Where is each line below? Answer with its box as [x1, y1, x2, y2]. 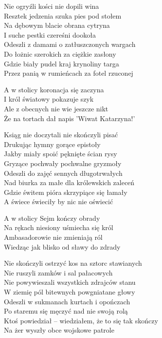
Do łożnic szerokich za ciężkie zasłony [4, 48, 116, 59]
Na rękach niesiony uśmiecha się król [4, 222, 113, 232]
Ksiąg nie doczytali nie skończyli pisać [4, 129, 118, 140]
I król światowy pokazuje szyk [4, 94, 94, 104]
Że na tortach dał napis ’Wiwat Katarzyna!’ [4, 113, 135, 123]
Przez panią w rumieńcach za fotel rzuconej [4, 68, 133, 78]
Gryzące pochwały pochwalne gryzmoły [4, 158, 122, 168]
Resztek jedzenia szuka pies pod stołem [4, 10, 122, 21]
